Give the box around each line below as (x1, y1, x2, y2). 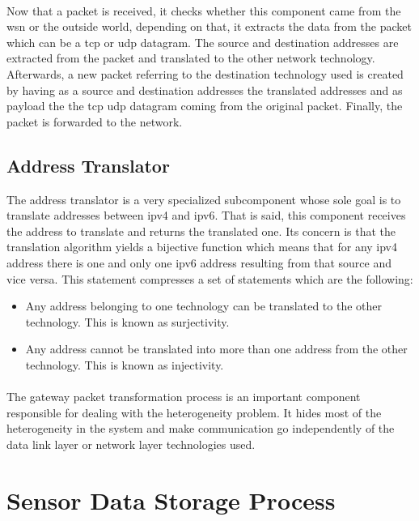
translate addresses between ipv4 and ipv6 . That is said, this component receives (6, 207, 406, 224)
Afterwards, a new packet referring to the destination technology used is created (6, 65, 404, 82)
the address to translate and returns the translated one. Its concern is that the (6, 222, 396, 239)
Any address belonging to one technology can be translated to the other (25, 297, 382, 314)
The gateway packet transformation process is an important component (6, 388, 361, 405)
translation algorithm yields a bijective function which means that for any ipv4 (6, 238, 398, 255)
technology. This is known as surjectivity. (25, 313, 230, 330)
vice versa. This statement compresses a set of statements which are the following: (6, 270, 413, 287)
